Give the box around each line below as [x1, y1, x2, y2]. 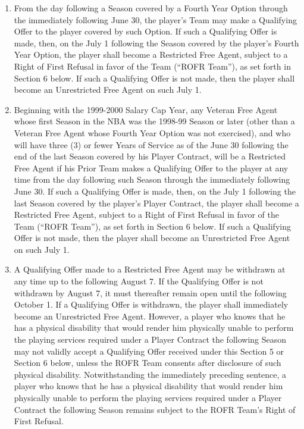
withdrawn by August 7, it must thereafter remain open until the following [14, 286, 287, 299]
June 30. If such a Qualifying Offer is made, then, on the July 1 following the [14, 184, 296, 197]
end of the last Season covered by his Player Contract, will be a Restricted [14, 150, 286, 162]
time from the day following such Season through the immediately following [14, 173, 290, 186]
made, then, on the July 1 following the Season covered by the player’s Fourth [14, 36, 299, 49]
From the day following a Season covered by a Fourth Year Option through [14, 2, 288, 14]
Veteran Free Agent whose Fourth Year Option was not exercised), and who [14, 126, 291, 139]
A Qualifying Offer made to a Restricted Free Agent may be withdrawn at [14, 263, 286, 275]
